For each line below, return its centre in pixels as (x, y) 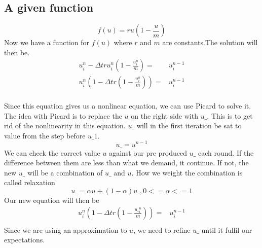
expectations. (25, 240)
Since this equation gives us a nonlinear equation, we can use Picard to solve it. (128, 106)
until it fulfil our (227, 229)
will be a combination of (65, 172)
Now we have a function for (47, 42)
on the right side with (164, 115)
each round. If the (226, 152)
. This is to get (230, 115)
